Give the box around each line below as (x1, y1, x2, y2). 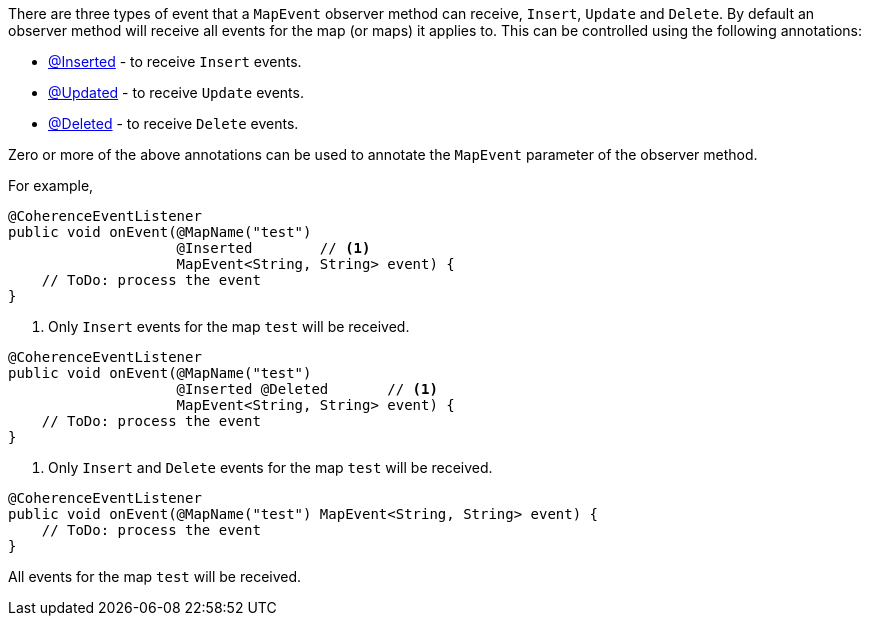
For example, (8, 177, 94, 194)
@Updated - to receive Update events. (48, 84, 304, 101)
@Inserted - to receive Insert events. (48, 53, 302, 70)
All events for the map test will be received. (8, 568, 302, 585)
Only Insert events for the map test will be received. (48, 318, 410, 335)
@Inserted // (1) (176, 240, 371, 256)
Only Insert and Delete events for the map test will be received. (48, 459, 493, 476)
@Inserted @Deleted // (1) (176, 381, 438, 397)
